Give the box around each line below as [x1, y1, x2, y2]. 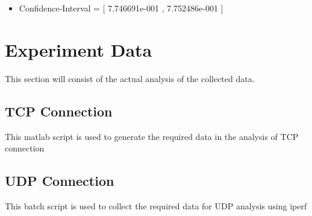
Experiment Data [5, 37, 152, 62]
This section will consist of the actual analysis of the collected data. [5, 72, 255, 84]
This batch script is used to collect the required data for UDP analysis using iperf [5, 199, 307, 212]
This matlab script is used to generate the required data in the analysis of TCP [5, 130, 299, 142]
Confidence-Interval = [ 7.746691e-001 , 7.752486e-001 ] [19, 2, 223, 14]
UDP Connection [5, 171, 114, 190]
